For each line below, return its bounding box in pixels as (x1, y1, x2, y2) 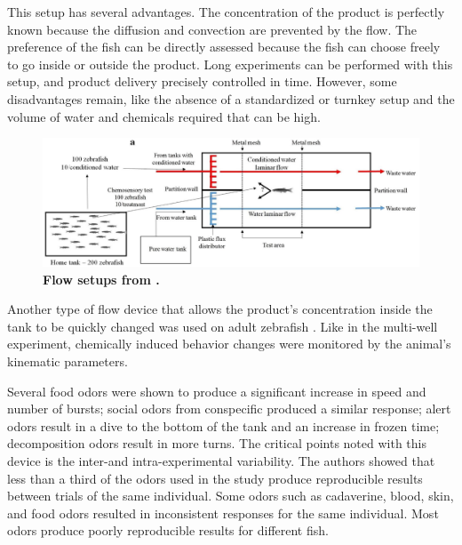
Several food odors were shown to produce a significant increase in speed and (7, 381, 426, 400)
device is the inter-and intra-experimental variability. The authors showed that (7, 452, 435, 470)
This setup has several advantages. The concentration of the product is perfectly (7, 3, 445, 20)
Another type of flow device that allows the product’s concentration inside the (7, 300, 433, 318)
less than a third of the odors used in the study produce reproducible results (7, 469, 423, 487)
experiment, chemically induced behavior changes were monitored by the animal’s (7, 334, 451, 353)
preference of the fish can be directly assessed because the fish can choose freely (7, 37, 441, 56)
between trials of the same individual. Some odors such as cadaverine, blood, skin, (7, 486, 454, 505)
